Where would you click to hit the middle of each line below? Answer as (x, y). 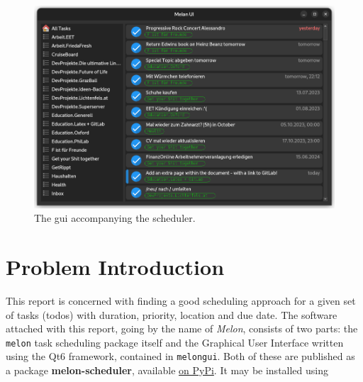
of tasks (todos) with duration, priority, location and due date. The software (172, 314)
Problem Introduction (115, 267)
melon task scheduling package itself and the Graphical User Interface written (175, 342)
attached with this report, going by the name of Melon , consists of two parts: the (182, 328)
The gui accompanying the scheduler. (115, 218)
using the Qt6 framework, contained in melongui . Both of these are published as (180, 356)
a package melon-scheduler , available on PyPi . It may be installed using (167, 370)
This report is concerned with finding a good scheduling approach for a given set (181, 300)
